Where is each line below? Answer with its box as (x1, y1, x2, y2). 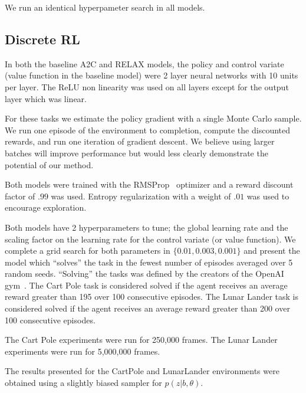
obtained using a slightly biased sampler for (5, 376, 162, 389)
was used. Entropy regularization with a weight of (51, 189, 231, 202)
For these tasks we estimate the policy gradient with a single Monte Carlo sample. (5, 112, 302, 125)
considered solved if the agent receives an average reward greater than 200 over (5, 302, 290, 315)
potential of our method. (5, 158, 94, 171)
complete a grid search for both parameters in (5, 244, 170, 257)
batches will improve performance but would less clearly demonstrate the (5, 146, 268, 159)
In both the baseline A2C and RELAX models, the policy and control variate (5, 57, 284, 70)
